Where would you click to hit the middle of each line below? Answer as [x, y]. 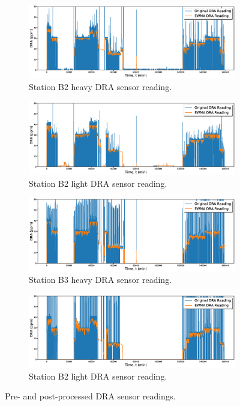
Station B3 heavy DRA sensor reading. [100, 280]
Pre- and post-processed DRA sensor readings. [90, 396]
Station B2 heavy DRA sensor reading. [100, 86]
